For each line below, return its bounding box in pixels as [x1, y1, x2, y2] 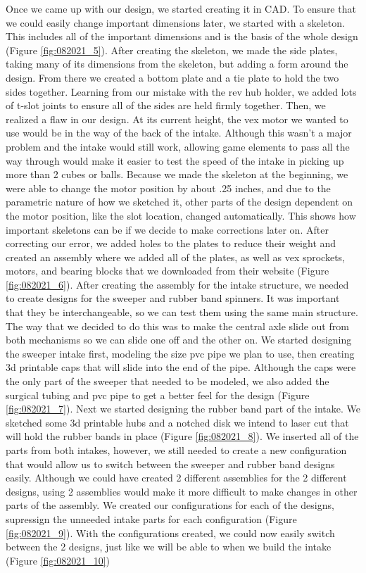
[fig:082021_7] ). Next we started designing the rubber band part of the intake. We [6, 401, 360, 416]
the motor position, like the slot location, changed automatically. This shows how [6, 208, 356, 222]
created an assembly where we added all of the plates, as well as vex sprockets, [6, 249, 346, 264]
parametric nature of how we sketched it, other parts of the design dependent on [6, 194, 353, 209]
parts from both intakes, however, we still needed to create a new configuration [6, 443, 347, 457]
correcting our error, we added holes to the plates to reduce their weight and [6, 236, 336, 251]
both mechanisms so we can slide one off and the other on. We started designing [6, 332, 352, 347]
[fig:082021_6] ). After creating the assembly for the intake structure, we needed [6, 277, 349, 291]
